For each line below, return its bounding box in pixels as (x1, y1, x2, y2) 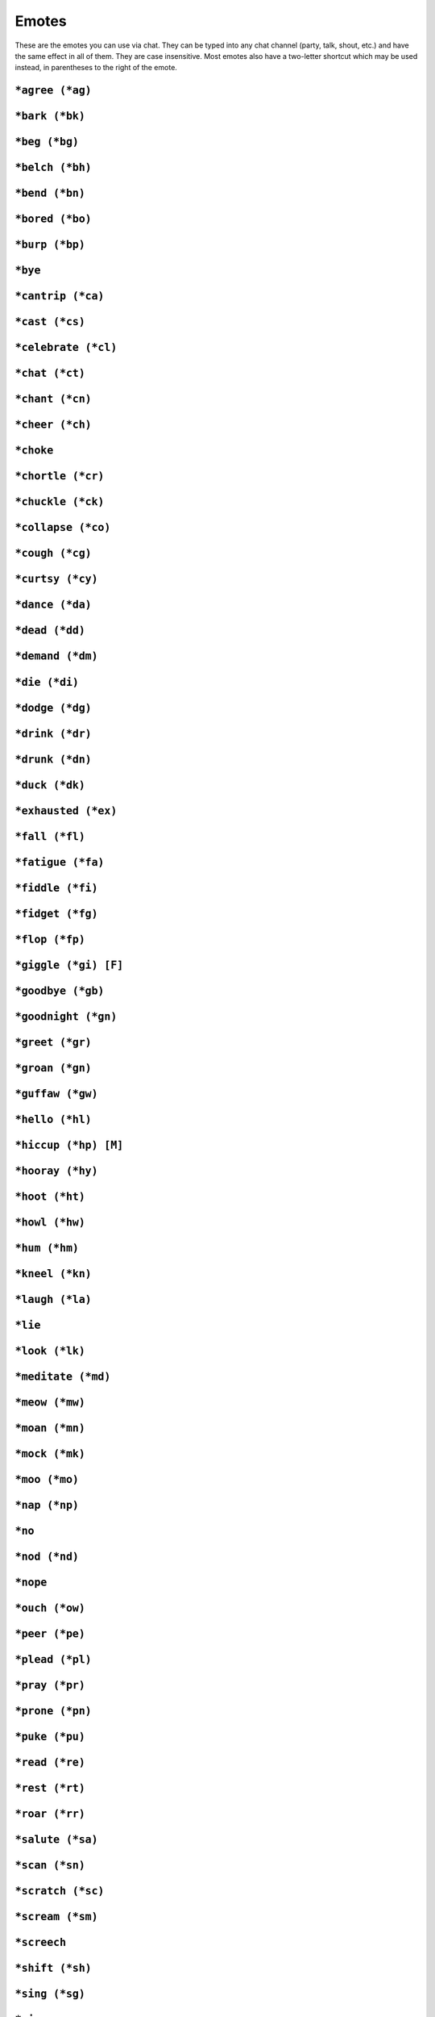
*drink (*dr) (14, 727, 92, 740)
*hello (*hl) (14, 1113, 92, 1125)
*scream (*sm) (14, 1911, 98, 1923)
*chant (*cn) (14, 392, 92, 406)
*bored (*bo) (14, 212, 92, 226)
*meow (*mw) (14, 1396, 86, 1409)
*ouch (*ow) (14, 1601, 86, 1615)
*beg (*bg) (14, 136, 80, 148)
